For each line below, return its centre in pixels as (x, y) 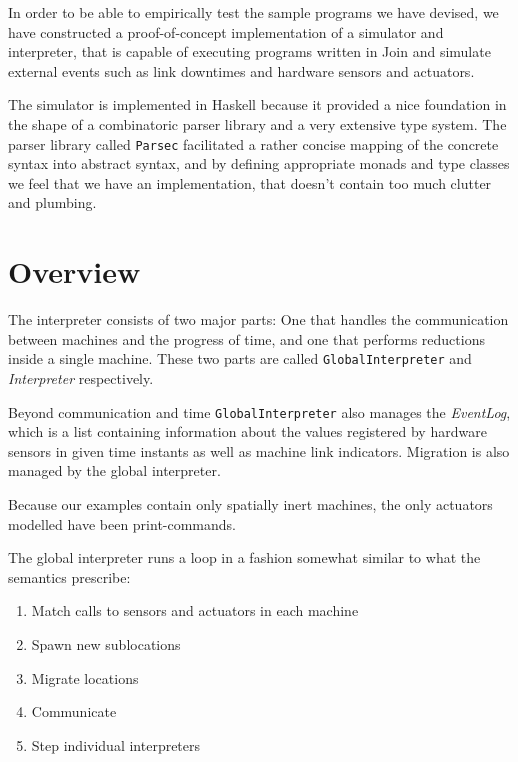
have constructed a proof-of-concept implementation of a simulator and (226, 31)
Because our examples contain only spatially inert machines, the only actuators (250, 504)
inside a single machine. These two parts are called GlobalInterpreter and (240, 358)
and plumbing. (52, 202)
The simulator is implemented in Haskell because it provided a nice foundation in (257, 104)
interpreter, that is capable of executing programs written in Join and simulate (249, 51)
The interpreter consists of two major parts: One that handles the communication (258, 319)
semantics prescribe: (69, 576)
